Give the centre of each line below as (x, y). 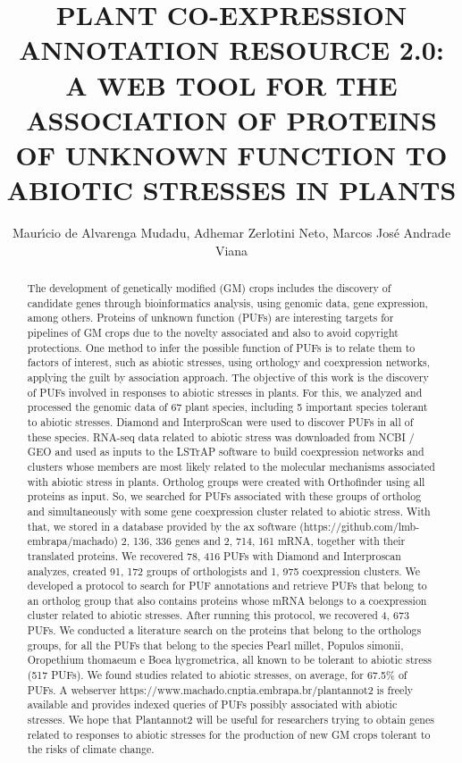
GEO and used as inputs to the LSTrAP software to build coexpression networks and (226, 452)
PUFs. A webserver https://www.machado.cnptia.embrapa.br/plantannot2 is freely (220, 689)
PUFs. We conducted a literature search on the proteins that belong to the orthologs (224, 630)
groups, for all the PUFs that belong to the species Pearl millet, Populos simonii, (215, 645)
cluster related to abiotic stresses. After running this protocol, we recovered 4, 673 (218, 615)
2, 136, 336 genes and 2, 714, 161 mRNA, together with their (263, 541)
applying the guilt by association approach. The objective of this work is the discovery (228, 377)
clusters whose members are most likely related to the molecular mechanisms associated (231, 466)
